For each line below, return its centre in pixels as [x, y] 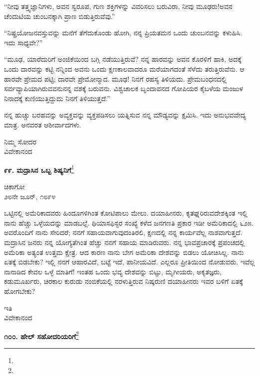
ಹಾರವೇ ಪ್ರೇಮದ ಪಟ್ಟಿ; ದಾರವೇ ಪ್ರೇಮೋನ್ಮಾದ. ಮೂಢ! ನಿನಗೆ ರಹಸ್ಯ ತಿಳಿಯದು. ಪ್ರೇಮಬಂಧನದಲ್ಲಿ [115, 78]
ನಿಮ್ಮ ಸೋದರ [20, 141]
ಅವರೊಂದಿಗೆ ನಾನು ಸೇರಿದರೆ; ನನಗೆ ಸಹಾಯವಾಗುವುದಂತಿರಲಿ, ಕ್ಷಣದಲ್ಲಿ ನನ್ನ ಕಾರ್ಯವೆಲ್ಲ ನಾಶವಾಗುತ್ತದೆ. [123, 232]
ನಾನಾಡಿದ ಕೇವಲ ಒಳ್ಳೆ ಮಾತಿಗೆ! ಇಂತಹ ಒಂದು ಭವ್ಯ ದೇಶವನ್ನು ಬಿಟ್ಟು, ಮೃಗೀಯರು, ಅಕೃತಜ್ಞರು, [113, 271]
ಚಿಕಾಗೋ [14, 186]
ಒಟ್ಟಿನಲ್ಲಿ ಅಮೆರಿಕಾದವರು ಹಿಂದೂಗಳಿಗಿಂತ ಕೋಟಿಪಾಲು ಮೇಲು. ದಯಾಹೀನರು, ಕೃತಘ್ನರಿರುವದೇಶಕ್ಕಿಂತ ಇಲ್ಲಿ [126, 213]
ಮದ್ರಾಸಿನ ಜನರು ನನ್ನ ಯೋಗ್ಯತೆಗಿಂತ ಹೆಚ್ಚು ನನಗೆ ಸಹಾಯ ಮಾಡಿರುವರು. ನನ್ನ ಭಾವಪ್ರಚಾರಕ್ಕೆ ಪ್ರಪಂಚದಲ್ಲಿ [125, 242]
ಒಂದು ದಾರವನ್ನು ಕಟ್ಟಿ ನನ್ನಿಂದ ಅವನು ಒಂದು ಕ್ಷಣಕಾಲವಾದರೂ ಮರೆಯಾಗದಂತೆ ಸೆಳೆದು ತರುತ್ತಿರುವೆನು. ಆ [124, 68]
